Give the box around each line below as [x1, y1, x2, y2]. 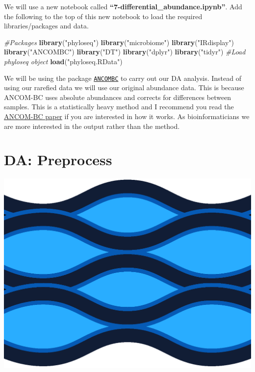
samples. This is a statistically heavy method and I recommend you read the [4, 101, 234, 112]
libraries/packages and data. [4, 21, 89, 31]
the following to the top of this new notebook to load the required [4, 11, 203, 21]
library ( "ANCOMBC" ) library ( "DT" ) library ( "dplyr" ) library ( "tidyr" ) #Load [4, 47, 246, 57]
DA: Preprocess [4, 149, 112, 170]
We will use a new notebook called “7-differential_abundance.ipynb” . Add [4, 1, 242, 11]
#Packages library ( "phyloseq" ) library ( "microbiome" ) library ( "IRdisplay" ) [4, 37, 234, 47]
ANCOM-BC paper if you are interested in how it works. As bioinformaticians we [4, 111, 250, 121]
